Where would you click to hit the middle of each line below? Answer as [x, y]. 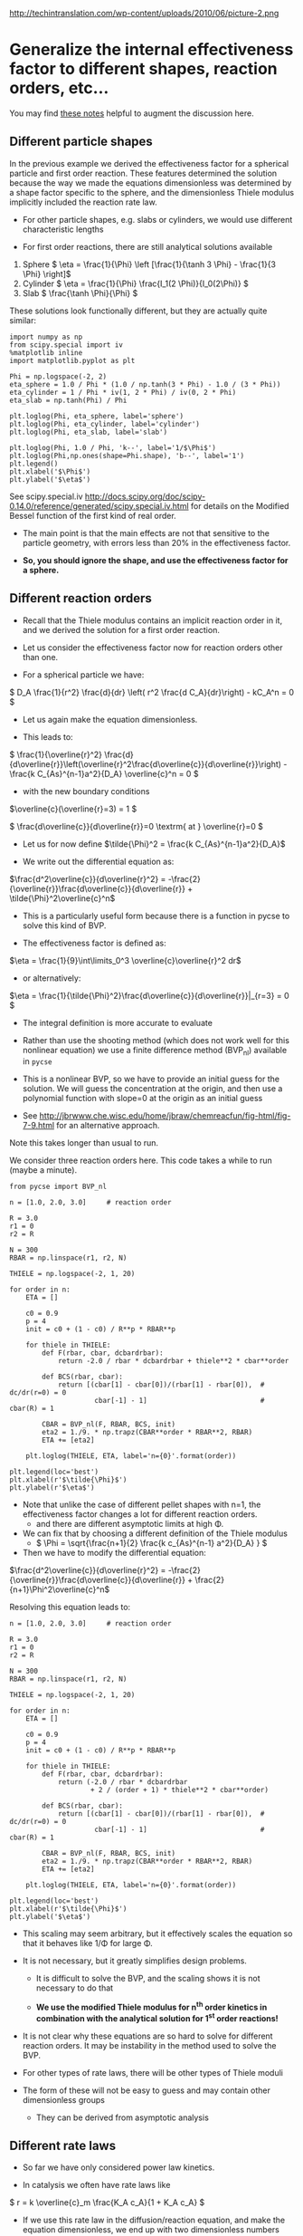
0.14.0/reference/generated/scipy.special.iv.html [99, 505]
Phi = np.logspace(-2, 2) [58, 376]
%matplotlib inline [46, 352]
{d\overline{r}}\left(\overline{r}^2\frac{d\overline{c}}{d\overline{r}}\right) [146, 763]
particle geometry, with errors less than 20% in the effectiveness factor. [156, 542]
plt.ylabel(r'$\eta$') [52, 1488]
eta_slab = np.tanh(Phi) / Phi [68, 400]
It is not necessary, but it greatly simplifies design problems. [134, 1961]
